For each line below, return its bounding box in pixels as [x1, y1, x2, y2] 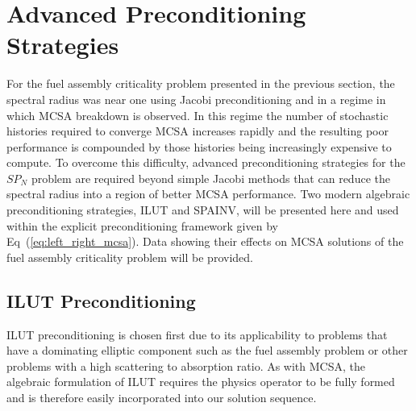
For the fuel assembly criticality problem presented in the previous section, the [6, 75, 395, 92]
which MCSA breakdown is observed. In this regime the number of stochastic [6, 106, 389, 123]
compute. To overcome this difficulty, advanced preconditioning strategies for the [6, 154, 406, 171]
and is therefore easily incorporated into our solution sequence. [6, 389, 317, 406]
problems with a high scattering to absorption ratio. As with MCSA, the [6, 357, 365, 374]
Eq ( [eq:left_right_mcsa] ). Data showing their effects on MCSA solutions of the [6, 233, 404, 250]
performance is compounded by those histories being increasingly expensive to [6, 138, 392, 155]
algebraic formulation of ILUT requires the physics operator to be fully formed [6, 373, 395, 390]
